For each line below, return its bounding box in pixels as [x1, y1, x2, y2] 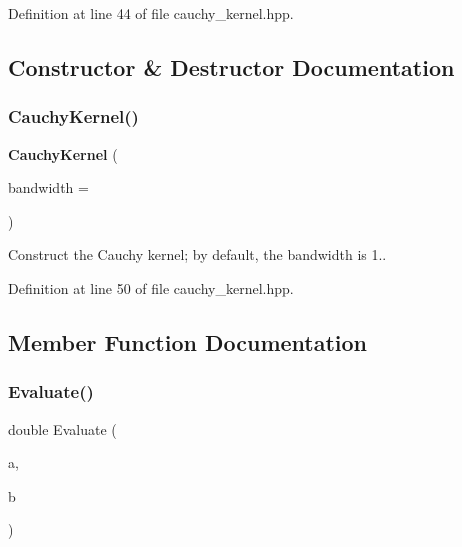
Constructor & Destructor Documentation [8, 51, 455, 82]
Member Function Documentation [8, 326, 368, 357]
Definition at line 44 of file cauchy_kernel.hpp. [8, 3, 294, 23]
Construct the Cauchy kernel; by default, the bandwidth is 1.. [8, 244, 387, 265]
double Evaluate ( [8, 418, 117, 439]
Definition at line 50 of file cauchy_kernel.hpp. [8, 277, 294, 298]
